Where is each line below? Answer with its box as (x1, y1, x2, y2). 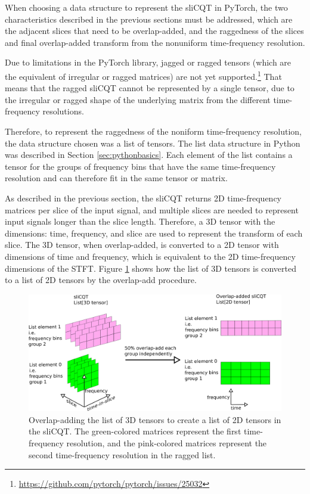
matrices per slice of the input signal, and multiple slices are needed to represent (5, 203, 299, 216)
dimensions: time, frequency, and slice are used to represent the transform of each (5, 226, 303, 239)
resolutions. (42, 105, 84, 117)
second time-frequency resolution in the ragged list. (29, 448, 216, 461)
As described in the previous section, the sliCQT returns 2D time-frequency (5, 191, 282, 204)
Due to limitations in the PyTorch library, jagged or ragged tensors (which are (5, 56, 292, 69)
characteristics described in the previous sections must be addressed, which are (5, 13, 293, 25)
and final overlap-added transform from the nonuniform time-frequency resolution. (5, 36, 305, 48)
